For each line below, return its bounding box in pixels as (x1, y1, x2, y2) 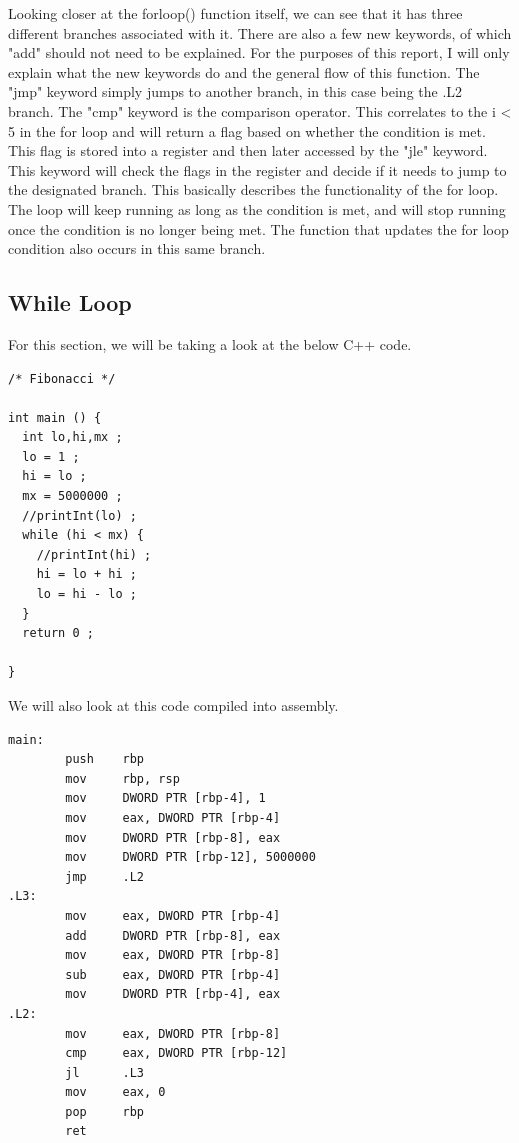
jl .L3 (65, 1065, 145, 1080)
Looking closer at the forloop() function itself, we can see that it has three (8, 3, 463, 23)
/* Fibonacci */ (8, 371, 116, 386)
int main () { (8, 410, 102, 425)
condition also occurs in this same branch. (8, 238, 266, 259)
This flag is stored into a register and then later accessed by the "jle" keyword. (8, 140, 488, 161)
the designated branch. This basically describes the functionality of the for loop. (8, 179, 499, 200)
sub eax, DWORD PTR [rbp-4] (65, 967, 281, 982)
